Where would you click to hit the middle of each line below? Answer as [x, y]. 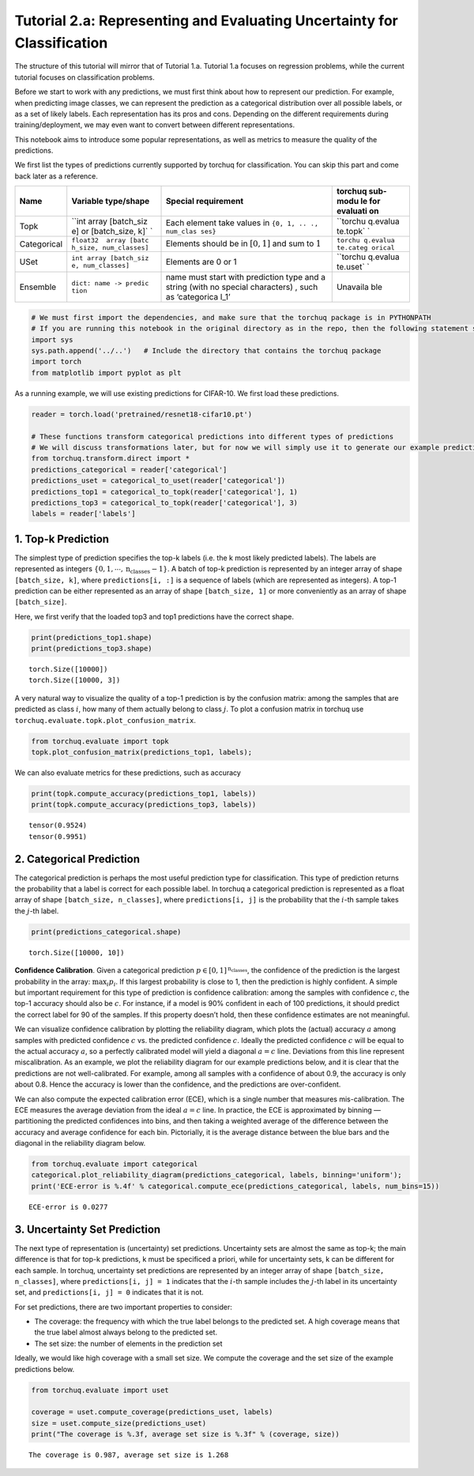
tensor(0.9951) [58, 836]
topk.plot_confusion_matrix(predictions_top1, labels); [142, 752]
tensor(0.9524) [58, 825]
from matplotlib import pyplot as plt [106, 373]
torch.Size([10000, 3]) [75, 680]
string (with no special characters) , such [242, 287]
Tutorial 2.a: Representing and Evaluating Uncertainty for [206, 21]
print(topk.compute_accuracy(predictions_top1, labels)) [144, 794]
